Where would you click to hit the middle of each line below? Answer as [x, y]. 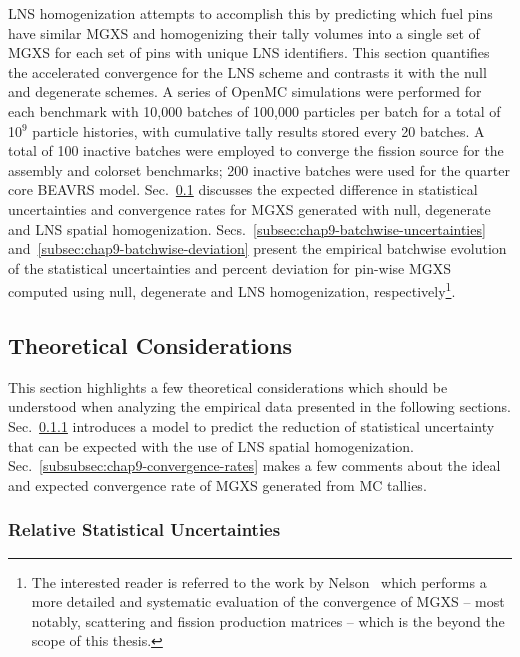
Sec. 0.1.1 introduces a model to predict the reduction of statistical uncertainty [251, 425]
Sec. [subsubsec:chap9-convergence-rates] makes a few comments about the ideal [254, 465]
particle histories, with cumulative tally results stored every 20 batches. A [258, 130]
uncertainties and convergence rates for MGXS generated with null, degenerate [249, 208]
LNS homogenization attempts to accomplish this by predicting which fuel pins [250, 13]
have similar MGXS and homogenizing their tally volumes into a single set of [244, 32]
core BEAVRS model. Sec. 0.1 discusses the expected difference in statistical [243, 189]
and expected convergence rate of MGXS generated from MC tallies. [217, 484]
